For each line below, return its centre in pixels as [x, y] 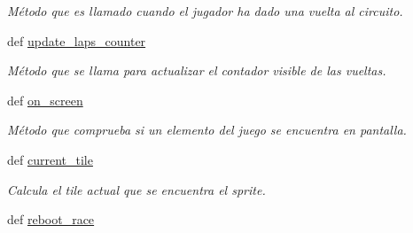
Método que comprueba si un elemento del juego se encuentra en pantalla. [207, 130]
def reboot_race [51, 219]
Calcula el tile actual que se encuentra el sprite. [136, 189]
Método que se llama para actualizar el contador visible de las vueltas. [197, 70]
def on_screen [45, 100]
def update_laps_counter [77, 40]
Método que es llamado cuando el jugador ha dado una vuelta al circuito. [205, 11]
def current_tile [50, 159]
